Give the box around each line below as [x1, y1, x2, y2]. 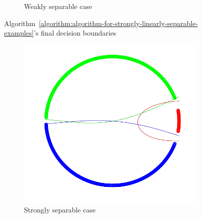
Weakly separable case [24, 1, 92, 11]
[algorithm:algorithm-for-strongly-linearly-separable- [38, 18, 198, 28]
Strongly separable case [24, 204, 95, 215]
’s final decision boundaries [33, 28, 116, 38]
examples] [4, 28, 34, 38]
